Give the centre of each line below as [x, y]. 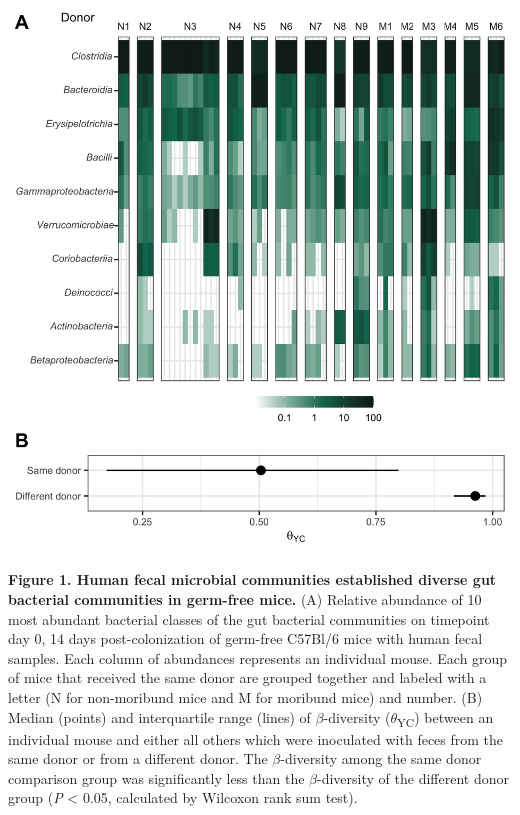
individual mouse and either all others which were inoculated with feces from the [256, 738]
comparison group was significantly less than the [156, 777]
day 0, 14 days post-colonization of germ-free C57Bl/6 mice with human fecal [245, 638]
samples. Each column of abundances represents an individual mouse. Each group [258, 657]
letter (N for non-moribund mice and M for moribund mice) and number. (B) [245, 696]
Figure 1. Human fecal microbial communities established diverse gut [252, 579]
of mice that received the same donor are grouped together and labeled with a [247, 677]
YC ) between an [445, 718]
